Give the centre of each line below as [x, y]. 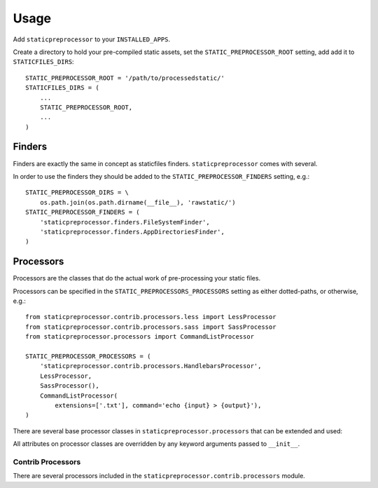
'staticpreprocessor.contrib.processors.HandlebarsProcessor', [150, 366]
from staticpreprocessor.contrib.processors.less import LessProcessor [151, 317]
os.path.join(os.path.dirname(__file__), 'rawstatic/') [138, 202]
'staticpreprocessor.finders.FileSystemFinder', [125, 222]
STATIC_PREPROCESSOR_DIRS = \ [77, 192]
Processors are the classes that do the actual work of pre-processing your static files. [137, 278]
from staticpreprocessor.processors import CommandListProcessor [140, 337]
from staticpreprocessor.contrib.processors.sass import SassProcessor [151, 327]
